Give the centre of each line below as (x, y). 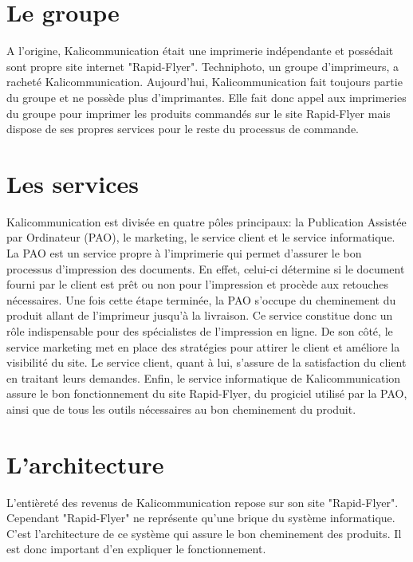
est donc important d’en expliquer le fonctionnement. (136, 549)
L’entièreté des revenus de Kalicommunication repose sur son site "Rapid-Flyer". (203, 502)
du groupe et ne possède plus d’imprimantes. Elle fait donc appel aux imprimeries (206, 97)
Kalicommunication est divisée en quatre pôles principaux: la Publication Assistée (206, 221)
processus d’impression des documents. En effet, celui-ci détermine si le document (206, 268)
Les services (73, 183)
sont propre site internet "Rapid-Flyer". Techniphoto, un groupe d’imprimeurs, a (203, 66)
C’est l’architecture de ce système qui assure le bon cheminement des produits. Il (204, 533)
